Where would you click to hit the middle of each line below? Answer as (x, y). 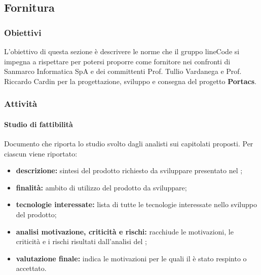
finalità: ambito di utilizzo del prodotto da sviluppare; (101, 187)
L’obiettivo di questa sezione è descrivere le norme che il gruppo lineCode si (122, 51)
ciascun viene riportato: (41, 153)
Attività (21, 104)
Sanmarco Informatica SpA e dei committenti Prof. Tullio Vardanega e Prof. (123, 71)
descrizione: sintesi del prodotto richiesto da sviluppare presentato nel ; (129, 170)
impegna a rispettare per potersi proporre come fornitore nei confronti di (117, 61)
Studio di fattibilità (39, 124)
